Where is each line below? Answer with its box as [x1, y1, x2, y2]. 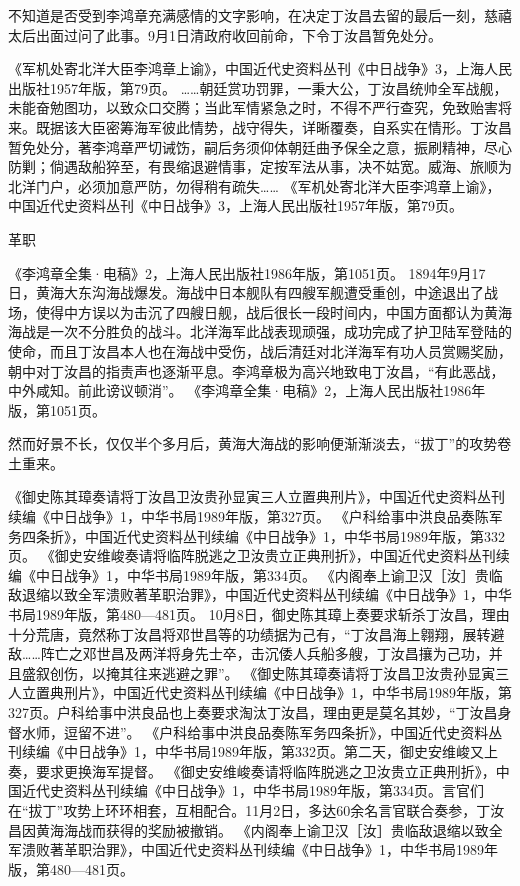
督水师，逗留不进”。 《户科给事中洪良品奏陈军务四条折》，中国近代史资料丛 [8, 721, 503, 742]
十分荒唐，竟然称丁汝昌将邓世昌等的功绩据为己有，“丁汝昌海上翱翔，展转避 [8, 623, 505, 644]
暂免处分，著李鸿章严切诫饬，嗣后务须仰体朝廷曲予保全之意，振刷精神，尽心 [8, 136, 512, 157]
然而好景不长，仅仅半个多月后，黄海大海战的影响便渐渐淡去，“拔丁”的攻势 [8, 433, 498, 454]
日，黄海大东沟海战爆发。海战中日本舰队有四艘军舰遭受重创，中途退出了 [8, 282, 484, 303]
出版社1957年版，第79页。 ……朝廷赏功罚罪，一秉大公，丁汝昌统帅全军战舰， [8, 77, 508, 98]
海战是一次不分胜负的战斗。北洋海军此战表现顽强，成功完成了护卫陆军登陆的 [8, 321, 512, 342]
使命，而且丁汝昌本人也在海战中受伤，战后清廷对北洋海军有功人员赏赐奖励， [8, 340, 512, 361]
